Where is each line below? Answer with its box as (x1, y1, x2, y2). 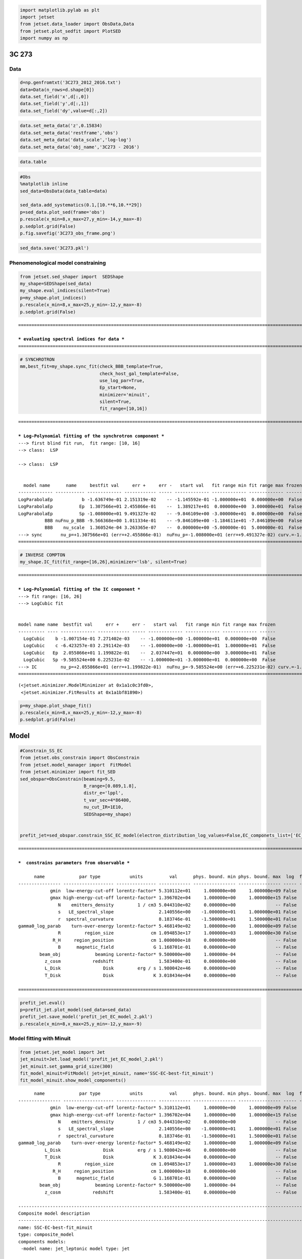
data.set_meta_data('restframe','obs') (20, 130, 118, 135)
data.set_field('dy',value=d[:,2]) (20, 108, 108, 113)
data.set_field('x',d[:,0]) (20, 94, 89, 100)
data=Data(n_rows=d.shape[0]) (20, 87, 95, 93)
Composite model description (18, 1211, 90, 1216)
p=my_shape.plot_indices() (20, 295, 87, 301)
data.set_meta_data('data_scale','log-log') (20, 137, 132, 143)
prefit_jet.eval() (20, 1000, 65, 1006)
